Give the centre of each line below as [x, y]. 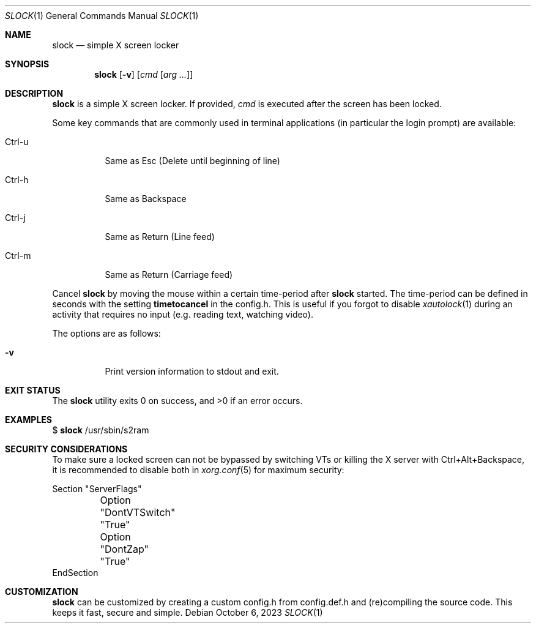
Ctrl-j [15, 218]
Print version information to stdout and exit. [192, 371]
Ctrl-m [18, 256]
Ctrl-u [17, 142]
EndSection [75, 573]
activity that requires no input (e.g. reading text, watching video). [183, 314]
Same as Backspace [146, 199]
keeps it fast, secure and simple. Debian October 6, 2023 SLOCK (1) [188, 612]
